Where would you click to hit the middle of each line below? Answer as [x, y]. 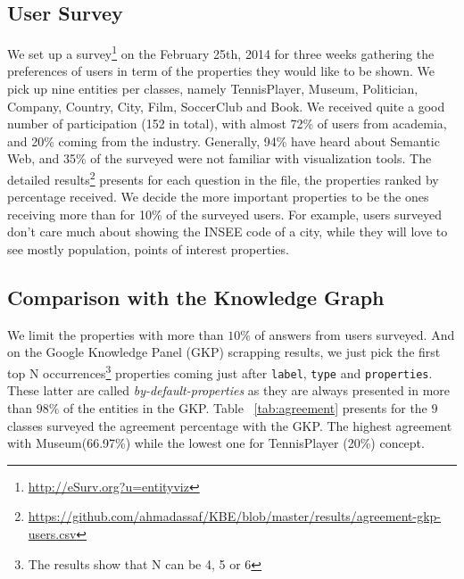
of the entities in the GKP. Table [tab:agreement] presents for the [245, 407]
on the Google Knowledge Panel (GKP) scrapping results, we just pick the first [224, 352]
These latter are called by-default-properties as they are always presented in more [229, 390]
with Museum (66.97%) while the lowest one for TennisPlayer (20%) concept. [216, 443]
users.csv [52, 533]
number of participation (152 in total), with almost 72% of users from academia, [227, 124]
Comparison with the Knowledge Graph [196, 298]
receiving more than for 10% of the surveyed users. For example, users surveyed [225, 214]
